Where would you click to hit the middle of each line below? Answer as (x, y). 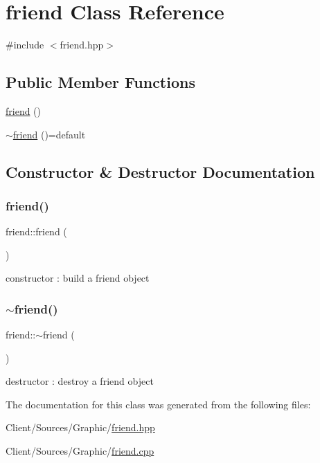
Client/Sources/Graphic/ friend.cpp (80, 451)
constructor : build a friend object (78, 278)
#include (25, 45)
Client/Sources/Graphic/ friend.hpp (80, 427)
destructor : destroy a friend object (80, 381)
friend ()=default (49, 134)
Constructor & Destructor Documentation (160, 171)
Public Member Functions (100, 82)
